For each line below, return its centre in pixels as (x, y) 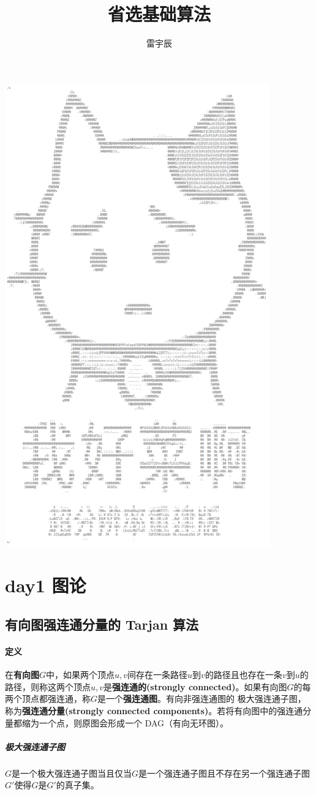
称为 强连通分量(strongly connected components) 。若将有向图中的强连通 (154, 710)
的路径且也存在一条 (243, 675)
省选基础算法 (159, 14)
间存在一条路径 (158, 675)
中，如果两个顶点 (81, 675)
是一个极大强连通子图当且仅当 (72, 773)
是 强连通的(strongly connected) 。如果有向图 (195, 686)
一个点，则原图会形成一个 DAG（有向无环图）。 (134, 722)
